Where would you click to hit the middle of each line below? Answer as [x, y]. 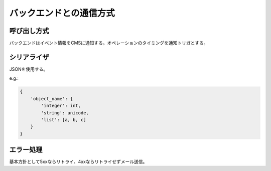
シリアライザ [29, 57]
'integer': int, [61, 106]
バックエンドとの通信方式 [62, 13]
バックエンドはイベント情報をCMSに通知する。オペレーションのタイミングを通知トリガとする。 [109, 43]
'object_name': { [52, 99]
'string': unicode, [65, 113]
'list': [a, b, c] [63, 120]
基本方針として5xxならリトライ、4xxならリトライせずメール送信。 [78, 162]
